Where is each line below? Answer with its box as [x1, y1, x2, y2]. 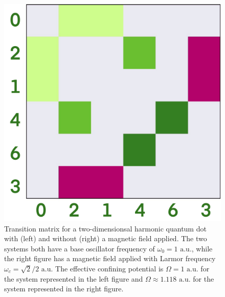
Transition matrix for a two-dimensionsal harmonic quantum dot [4, 223, 207, 234]
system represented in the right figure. [4, 283, 124, 294]
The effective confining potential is [55, 263, 164, 273]
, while [191, 243, 213, 253]
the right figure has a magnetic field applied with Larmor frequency [4, 253, 216, 264]
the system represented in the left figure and [4, 273, 143, 284]
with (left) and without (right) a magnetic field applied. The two [4, 233, 207, 244]
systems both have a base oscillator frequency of [4, 243, 155, 253]
